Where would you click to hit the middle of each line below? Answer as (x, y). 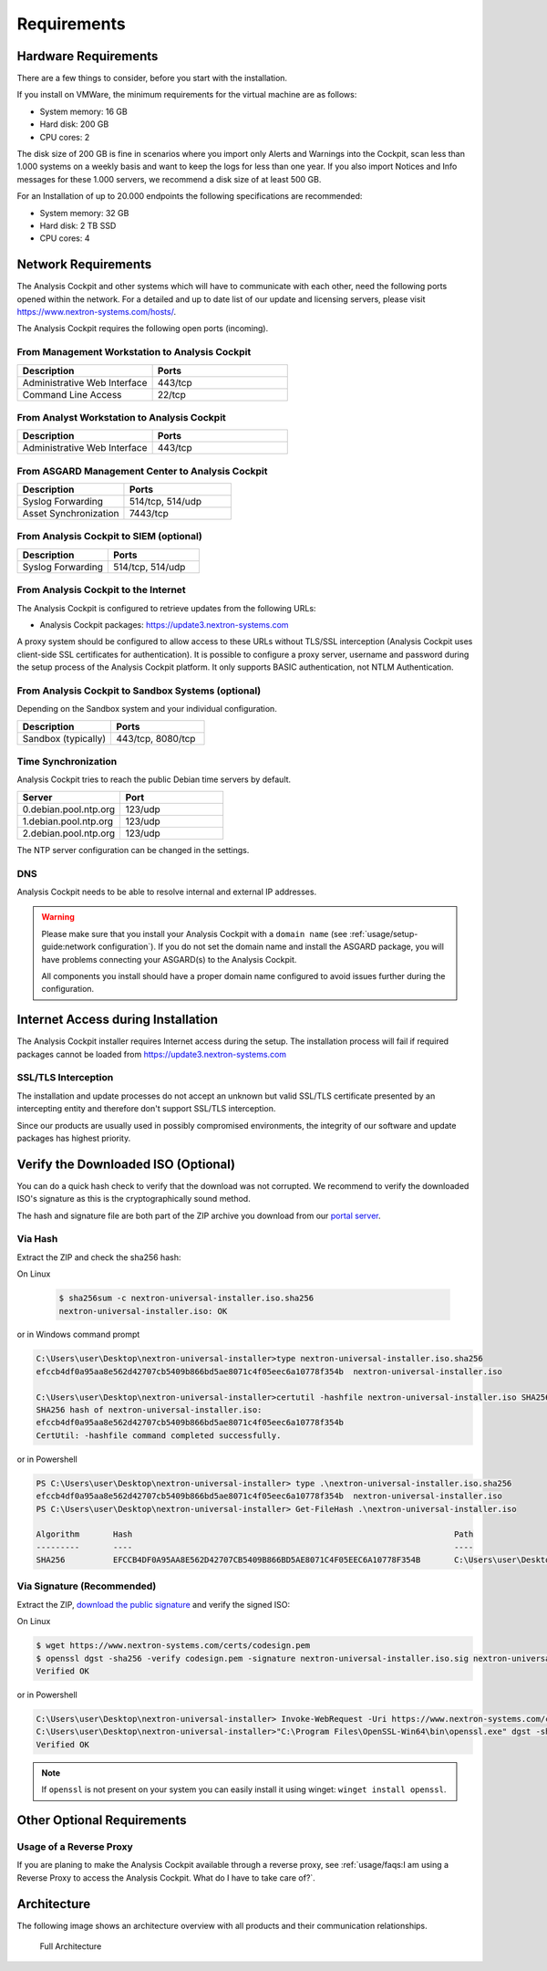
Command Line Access (72, 394)
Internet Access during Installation (118, 1020)
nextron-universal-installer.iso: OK (143, 1311)
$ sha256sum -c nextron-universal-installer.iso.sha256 (186, 1298)
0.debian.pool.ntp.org (69, 809)
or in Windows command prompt (78, 1335)
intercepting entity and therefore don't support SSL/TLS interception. (146, 1109)
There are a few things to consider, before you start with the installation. (152, 78)
